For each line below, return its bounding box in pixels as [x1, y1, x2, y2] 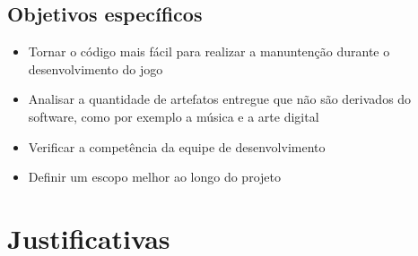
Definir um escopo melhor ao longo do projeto [28, 167, 281, 186]
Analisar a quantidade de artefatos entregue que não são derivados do [28, 90, 412, 108]
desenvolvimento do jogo [28, 59, 163, 78]
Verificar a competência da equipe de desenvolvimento [28, 137, 326, 156]
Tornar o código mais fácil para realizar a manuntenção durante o [28, 42, 390, 61]
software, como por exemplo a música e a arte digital [28, 107, 319, 125]
